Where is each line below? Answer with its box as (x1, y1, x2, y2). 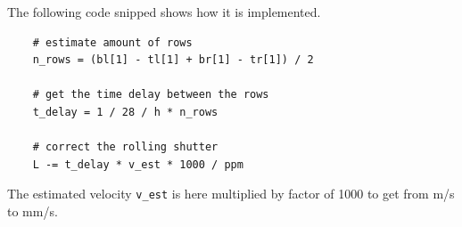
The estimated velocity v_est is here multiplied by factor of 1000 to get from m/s (7, 184, 455, 203)
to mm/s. (7, 202, 58, 220)
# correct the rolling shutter (32, 141, 219, 154)
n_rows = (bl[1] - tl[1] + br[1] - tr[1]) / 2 (32, 53, 314, 67)
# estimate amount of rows (32, 36, 193, 49)
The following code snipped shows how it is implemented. (7, 3, 321, 20)
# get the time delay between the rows (32, 88, 269, 101)
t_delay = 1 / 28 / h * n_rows (32, 105, 219, 118)
